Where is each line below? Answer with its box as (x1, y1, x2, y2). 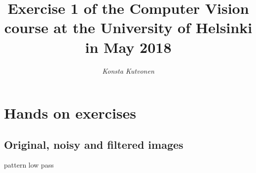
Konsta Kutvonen (102, 65, 154, 76)
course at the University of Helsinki (4, 17, 253, 38)
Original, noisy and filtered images (4, 136, 183, 152)
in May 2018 (85, 37, 172, 57)
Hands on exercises (4, 103, 136, 123)
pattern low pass (4, 160, 54, 170)
